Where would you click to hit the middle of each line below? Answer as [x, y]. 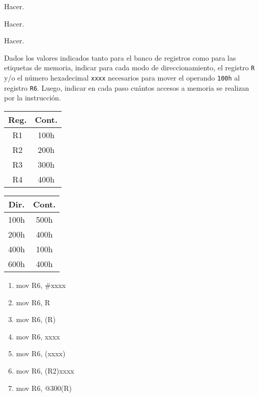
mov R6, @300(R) [44, 388]
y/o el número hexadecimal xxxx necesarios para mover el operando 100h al [122, 78]
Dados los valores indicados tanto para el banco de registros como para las [120, 57]
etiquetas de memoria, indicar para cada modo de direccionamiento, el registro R [129, 68]
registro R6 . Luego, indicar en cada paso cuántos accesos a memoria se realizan [127, 87]
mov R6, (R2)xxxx [45, 370]
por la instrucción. [33, 98]
